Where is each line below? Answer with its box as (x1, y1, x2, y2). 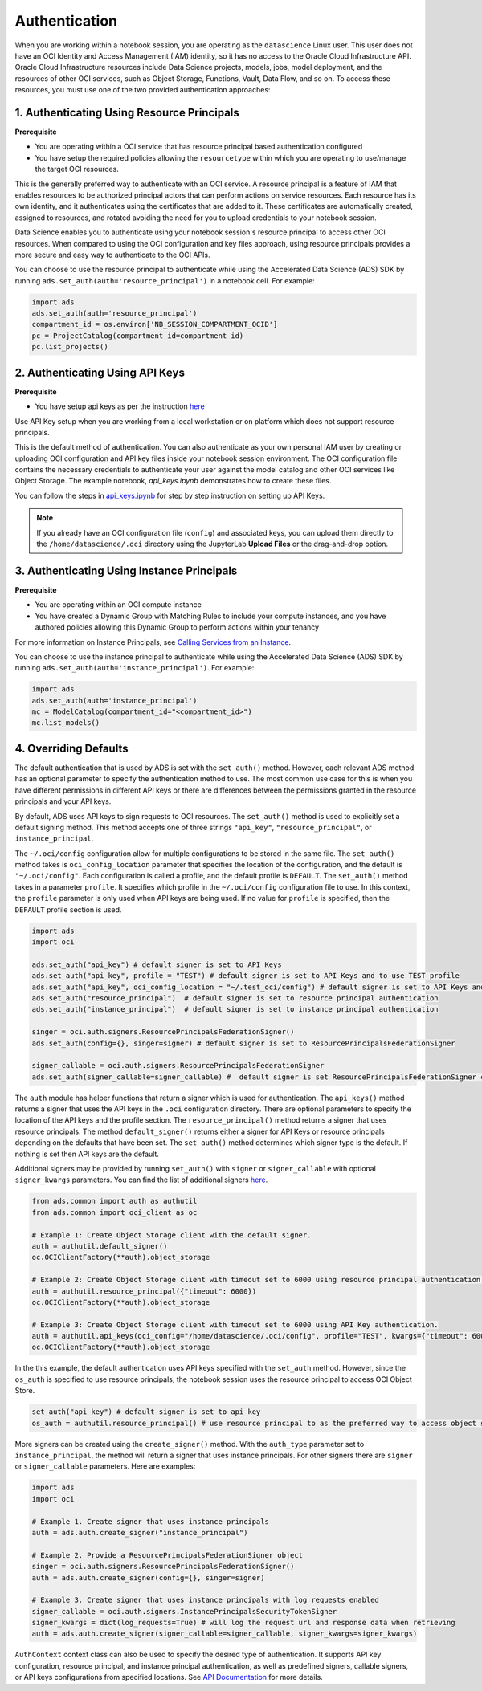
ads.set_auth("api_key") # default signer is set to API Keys (31, 960, 282, 969)
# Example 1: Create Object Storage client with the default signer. (31, 1230, 312, 1240)
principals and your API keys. (14, 797, 112, 806)
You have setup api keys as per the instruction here (35, 401, 205, 411)
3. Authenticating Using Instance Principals (14, 564, 238, 577)
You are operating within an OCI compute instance (35, 600, 202, 609)
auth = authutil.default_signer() (31, 1241, 168, 1250)
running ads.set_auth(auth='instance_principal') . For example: (14, 663, 255, 673)
